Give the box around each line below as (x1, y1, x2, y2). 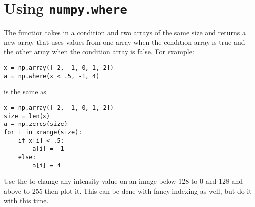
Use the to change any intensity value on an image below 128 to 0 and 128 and (4, 176, 243, 186)
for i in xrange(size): (4, 128, 82, 136)
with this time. (4, 195, 49, 206)
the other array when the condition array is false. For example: (4, 46, 194, 57)
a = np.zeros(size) (4, 121, 68, 128)
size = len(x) (4, 112, 50, 120)
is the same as (4, 86, 46, 97)
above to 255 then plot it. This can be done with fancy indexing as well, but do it (4, 185, 252, 196)
